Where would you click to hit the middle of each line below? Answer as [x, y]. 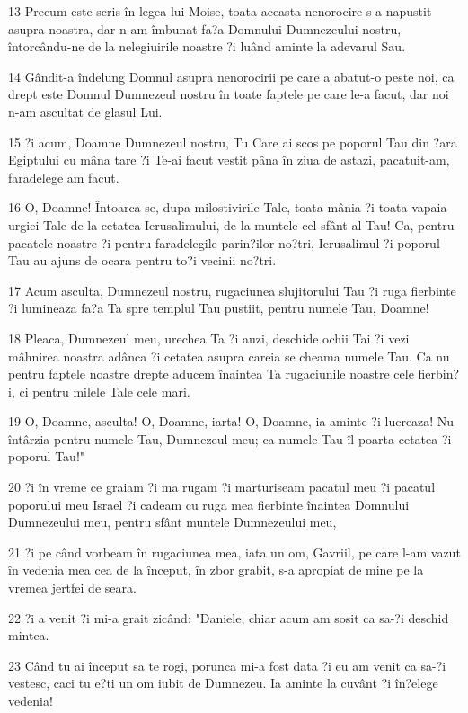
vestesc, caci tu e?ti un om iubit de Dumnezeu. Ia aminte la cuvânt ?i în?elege [223, 683]
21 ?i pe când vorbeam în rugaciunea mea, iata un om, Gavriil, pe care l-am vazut [234, 552]
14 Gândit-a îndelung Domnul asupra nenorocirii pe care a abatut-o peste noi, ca [231, 76]
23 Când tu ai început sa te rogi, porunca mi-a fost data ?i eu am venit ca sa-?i [227, 665]
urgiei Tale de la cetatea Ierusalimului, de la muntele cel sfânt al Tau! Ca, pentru [231, 224]
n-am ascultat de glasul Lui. [85, 111]
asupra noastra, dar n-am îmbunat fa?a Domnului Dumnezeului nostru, [205, 28]
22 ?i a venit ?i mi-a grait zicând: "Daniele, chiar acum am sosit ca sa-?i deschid [229, 617]
